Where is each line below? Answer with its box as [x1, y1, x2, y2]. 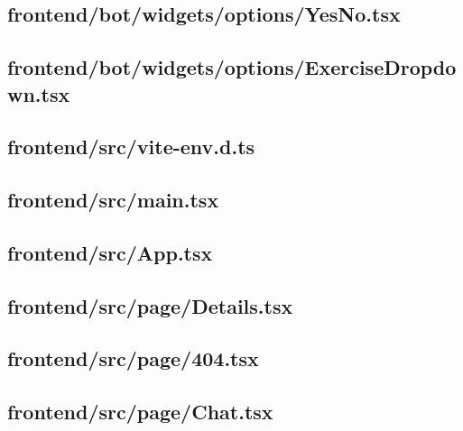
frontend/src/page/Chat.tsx [7, 398, 273, 426]
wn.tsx [7, 79, 70, 107]
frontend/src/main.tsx [7, 186, 219, 214]
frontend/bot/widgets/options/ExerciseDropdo [7, 53, 457, 81]
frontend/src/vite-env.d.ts [7, 133, 255, 160]
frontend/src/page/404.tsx [7, 344, 259, 372]
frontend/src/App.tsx [7, 238, 213, 266]
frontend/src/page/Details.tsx [7, 291, 293, 319]
